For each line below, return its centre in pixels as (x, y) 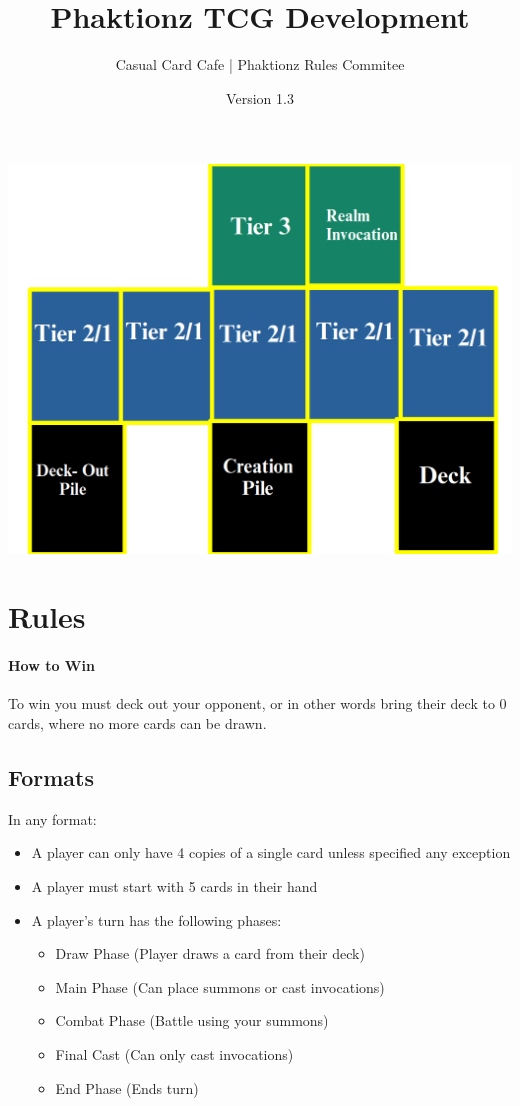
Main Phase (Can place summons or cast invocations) (220, 986)
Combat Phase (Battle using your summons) (192, 1020)
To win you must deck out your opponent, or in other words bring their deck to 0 (257, 703)
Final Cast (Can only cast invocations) (174, 1053)
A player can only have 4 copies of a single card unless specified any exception (271, 852)
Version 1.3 (260, 97)
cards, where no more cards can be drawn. (137, 722)
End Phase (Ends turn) (127, 1087)
